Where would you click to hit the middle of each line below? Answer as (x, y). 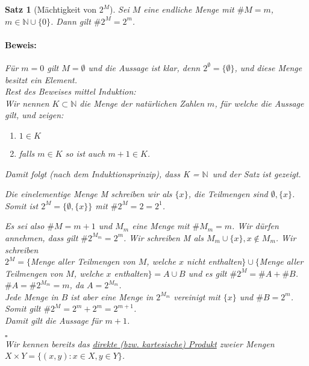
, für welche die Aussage (259, 103)
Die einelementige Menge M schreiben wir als (89, 194)
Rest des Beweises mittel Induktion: (70, 91)
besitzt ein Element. (41, 79)
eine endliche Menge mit (189, 9)
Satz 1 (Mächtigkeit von (51, 9)
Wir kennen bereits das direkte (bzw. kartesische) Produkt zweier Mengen (140, 343)
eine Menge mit (161, 226)
